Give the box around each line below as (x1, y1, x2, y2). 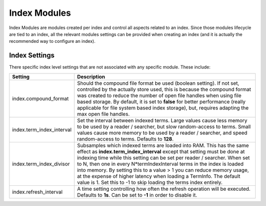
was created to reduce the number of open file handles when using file (77, 92, 241, 99)
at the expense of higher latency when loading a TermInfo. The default (77, 172, 241, 179)
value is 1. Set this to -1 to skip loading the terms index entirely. (77, 179, 223, 186)
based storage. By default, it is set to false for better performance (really (77, 98, 246, 105)
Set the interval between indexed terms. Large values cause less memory (77, 117, 247, 124)
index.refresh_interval (12, 188, 63, 195)
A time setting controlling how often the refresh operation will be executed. (77, 185, 251, 192)
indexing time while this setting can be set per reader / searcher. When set (77, 154, 250, 161)
